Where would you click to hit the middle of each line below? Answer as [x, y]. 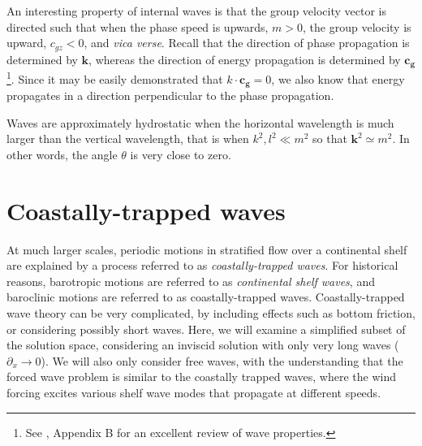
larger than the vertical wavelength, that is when [128, 139]
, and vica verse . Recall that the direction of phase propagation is [247, 43]
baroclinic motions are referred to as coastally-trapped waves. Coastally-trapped [206, 297]
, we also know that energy [338, 78]
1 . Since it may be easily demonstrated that [115, 78]
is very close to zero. [181, 154]
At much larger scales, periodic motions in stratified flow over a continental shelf [207, 249]
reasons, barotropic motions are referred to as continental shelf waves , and [191, 281]
